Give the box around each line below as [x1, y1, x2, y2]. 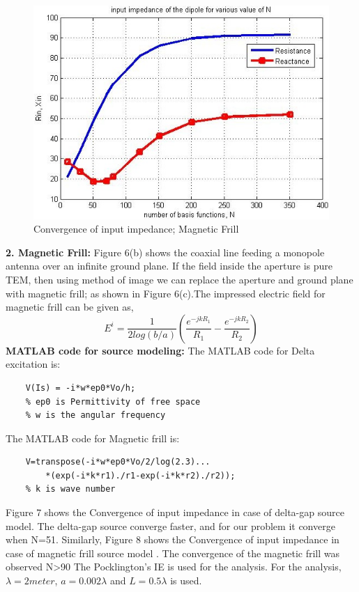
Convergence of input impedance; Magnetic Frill [33, 221, 239, 236]
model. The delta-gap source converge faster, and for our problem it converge [6, 518, 335, 533]
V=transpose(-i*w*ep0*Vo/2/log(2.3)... [25, 457, 211, 467]
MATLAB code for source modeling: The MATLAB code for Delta [6, 343, 315, 357]
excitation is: [6, 357, 61, 371]
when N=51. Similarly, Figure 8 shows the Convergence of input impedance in [6, 532, 339, 547]
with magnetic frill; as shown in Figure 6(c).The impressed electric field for [6, 286, 326, 300]
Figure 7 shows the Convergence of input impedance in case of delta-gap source [6, 505, 344, 520]
